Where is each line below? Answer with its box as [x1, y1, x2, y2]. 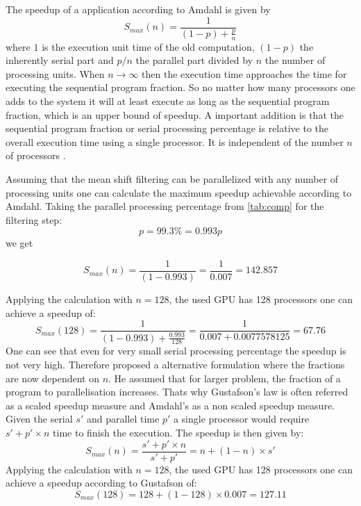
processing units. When [6, 66, 105, 81]
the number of [265, 53, 326, 67]
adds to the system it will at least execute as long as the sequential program [6, 94, 330, 108]
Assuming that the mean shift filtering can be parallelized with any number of [6, 171, 339, 186]
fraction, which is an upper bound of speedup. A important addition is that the [6, 107, 344, 122]
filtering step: [6, 212, 62, 227]
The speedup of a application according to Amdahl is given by [6, 2, 271, 16]
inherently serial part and [6, 53, 114, 67]
